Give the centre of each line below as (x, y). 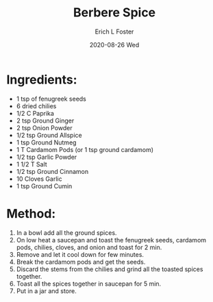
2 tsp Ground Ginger (45, 121)
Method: (31, 213)
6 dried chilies (36, 106)
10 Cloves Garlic (39, 179)
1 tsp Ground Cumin (44, 186)
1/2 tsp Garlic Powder (47, 157)
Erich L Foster (114, 32)
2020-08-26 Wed (114, 45)
